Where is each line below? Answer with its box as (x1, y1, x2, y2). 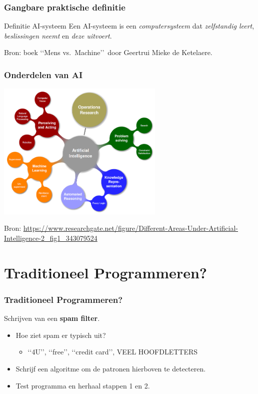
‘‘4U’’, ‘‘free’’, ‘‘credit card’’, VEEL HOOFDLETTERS (27, 346, 198, 357)
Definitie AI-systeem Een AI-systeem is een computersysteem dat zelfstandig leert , (4, 21, 254, 31)
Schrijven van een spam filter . (4, 313, 100, 323)
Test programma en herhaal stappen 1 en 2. (15, 380, 150, 390)
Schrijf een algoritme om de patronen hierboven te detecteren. (15, 363, 206, 373)
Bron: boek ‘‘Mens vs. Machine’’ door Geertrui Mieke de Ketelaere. (4, 47, 212, 58)
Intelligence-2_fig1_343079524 (4, 233, 97, 243)
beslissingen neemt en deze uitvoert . (4, 30, 112, 41)
